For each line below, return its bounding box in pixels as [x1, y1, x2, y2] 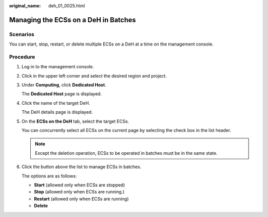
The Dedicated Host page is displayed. [21, 91, 102, 97]
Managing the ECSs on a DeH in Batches [9, 15, 136, 24]
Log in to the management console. [21, 64, 94, 70]
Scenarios [9, 31, 35, 38]
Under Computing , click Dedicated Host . [21, 82, 106, 88]
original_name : [9, 3, 41, 8]
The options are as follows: [21, 173, 77, 179]
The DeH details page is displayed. [21, 109, 93, 115]
